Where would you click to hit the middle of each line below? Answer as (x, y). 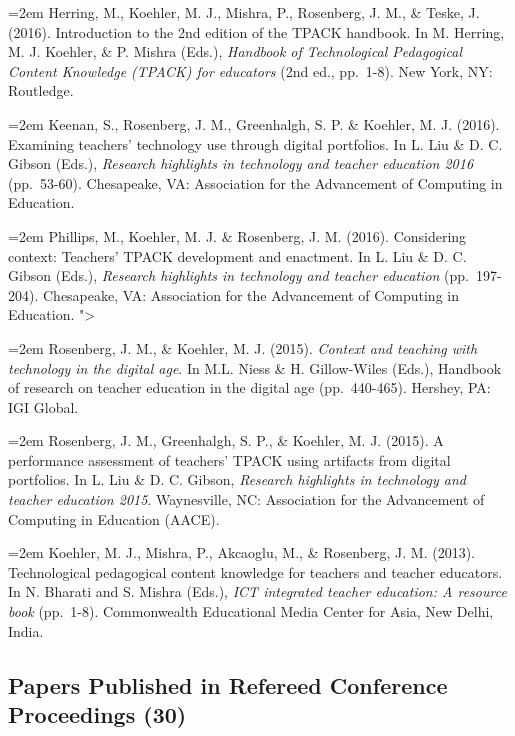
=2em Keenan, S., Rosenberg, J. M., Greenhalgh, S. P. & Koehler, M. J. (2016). (254, 123)
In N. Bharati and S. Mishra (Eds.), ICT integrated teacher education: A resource (257, 591)
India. (26, 630)
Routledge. (41, 90)
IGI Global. (43, 406)
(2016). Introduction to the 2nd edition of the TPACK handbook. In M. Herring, (256, 31)
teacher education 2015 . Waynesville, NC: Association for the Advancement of (246, 499)
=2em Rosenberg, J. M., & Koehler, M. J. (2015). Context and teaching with (243, 347)
